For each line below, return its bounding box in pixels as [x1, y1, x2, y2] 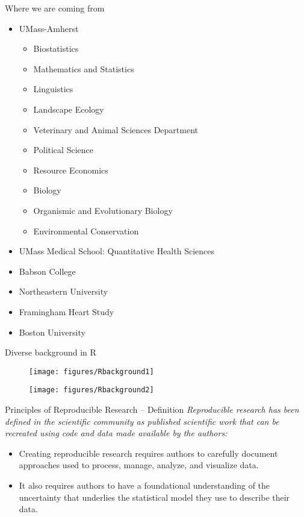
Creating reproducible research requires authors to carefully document [19, 446, 278, 459]
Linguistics [33, 83, 73, 95]
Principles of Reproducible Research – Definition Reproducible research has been [5, 403, 299, 415]
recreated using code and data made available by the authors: [5, 427, 228, 439]
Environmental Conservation [33, 224, 139, 237]
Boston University [19, 325, 85, 338]
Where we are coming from [5, 2, 105, 14]
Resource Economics [33, 163, 108, 176]
